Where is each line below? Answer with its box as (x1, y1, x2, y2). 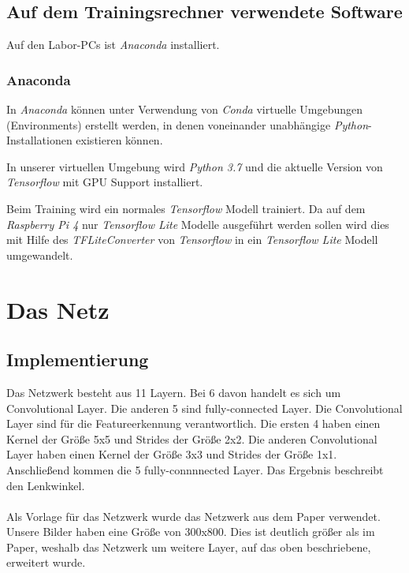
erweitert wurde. (6, 554, 86, 571)
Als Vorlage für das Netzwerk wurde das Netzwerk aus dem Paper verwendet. (6, 507, 381, 524)
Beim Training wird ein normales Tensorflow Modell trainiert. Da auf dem (6, 200, 366, 216)
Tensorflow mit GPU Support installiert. (6, 174, 203, 190)
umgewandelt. (6, 246, 73, 263)
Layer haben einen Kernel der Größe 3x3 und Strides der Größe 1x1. (6, 446, 337, 463)
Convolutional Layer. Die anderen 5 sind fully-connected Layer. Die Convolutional (6, 399, 403, 416)
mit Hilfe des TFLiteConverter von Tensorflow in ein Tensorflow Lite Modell (6, 231, 378, 248)
